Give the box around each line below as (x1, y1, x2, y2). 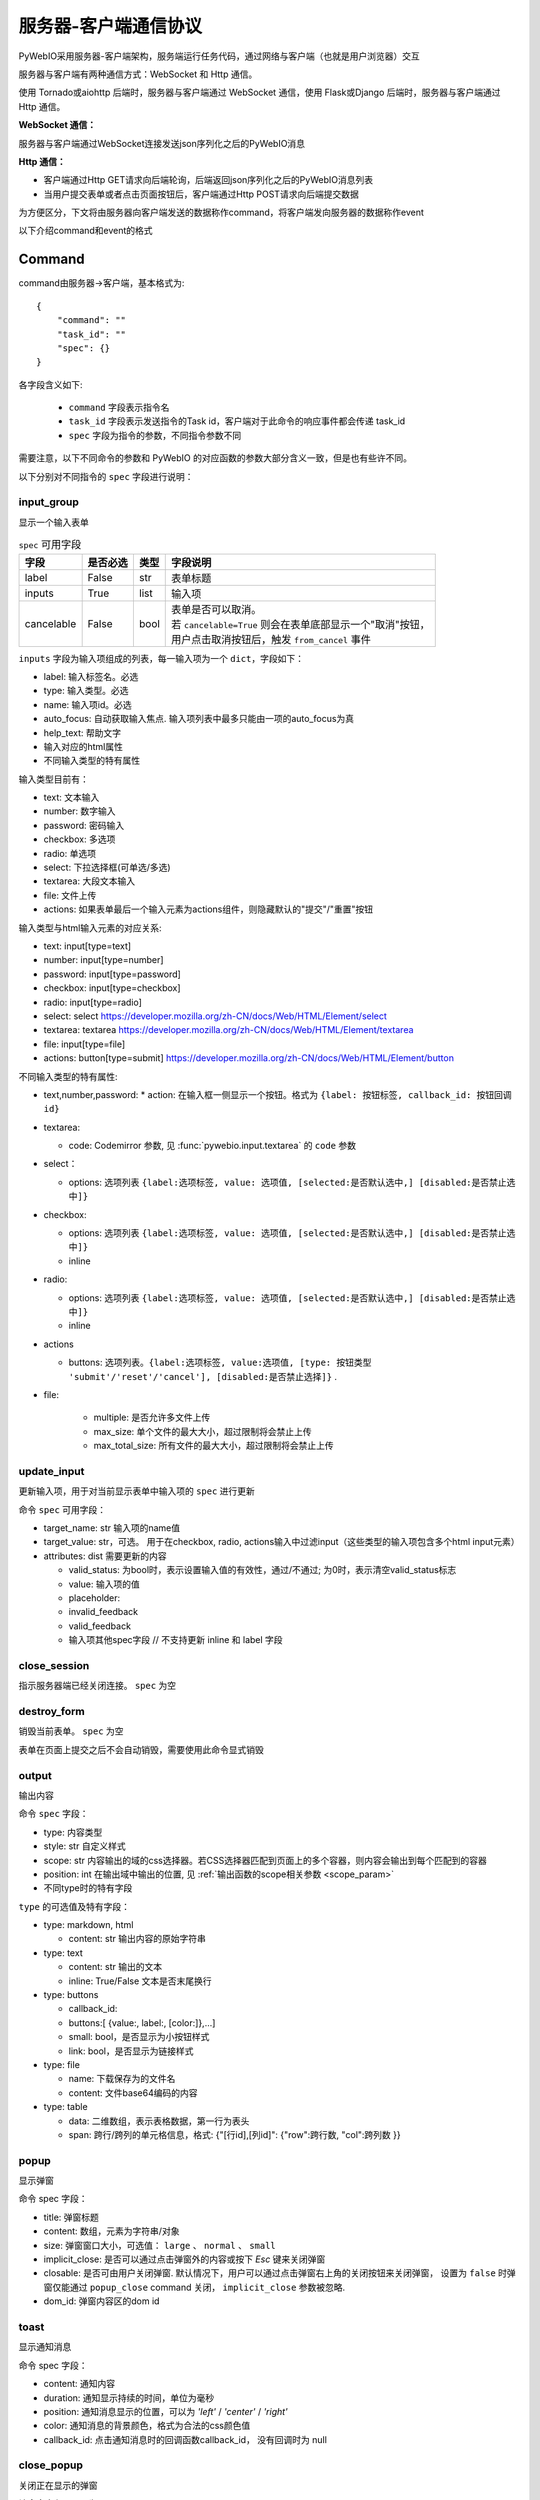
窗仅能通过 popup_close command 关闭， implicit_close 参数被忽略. (43, 2281, 346, 2293)
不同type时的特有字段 (43, 1882, 133, 1894)
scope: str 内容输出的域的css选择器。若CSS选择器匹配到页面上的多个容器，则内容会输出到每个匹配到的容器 (43, 1854, 487, 1866)
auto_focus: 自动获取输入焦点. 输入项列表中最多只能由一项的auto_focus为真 (43, 713, 355, 725)
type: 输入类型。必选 (43, 685, 129, 697)
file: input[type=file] (43, 1038, 126, 1050)
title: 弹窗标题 (43, 2211, 100, 2223)
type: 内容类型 (43, 1826, 103, 1838)
